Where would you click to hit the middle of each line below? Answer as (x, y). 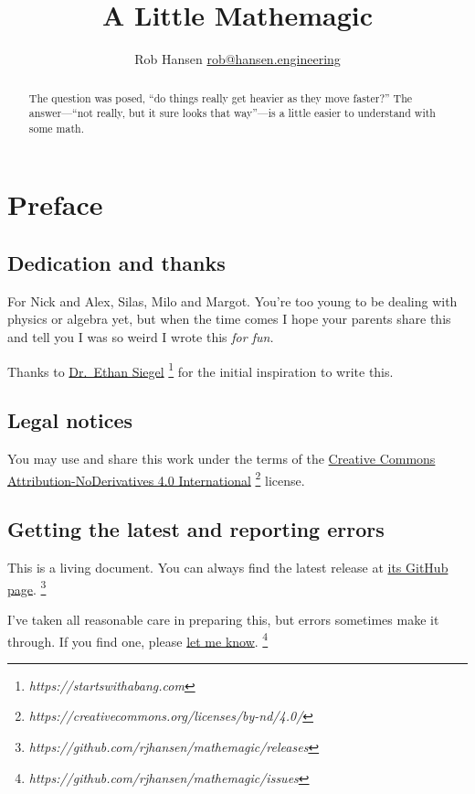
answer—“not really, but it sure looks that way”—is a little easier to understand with (232, 113)
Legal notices (70, 420)
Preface (55, 204)
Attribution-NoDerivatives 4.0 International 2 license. (156, 478)
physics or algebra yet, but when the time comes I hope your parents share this (229, 319)
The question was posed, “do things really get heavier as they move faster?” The (221, 97)
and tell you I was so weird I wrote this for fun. (141, 337)
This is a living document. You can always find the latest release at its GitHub (228, 568)
